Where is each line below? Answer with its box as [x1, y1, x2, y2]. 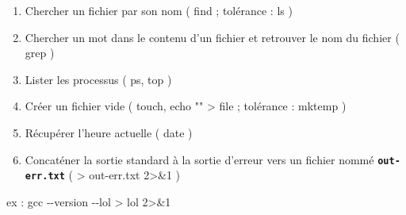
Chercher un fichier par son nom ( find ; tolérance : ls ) [25, 2, 293, 18]
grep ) [25, 44, 55, 61]
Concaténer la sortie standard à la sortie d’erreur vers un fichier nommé [25, 151, 374, 167]
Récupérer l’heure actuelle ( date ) [25, 124, 193, 140]
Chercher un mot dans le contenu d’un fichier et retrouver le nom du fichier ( [25, 29, 400, 45]
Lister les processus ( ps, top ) [25, 71, 172, 87]
